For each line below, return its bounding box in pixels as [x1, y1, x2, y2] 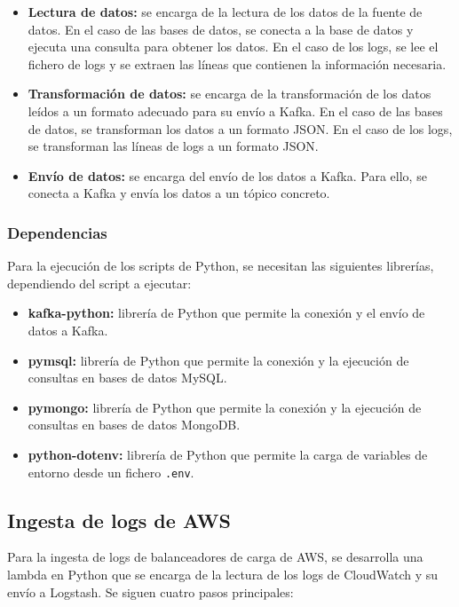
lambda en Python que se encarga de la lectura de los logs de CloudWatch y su [7, 564, 439, 583]
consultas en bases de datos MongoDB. [28, 415, 241, 434]
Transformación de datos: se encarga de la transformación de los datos [28, 84, 431, 103]
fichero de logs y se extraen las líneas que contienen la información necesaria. [28, 54, 447, 73]
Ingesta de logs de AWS [7, 506, 231, 533]
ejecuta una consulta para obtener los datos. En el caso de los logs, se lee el [28, 37, 439, 56]
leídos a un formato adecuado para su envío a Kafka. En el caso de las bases [28, 101, 443, 120]
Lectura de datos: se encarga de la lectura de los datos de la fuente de [28, 3, 423, 20]
